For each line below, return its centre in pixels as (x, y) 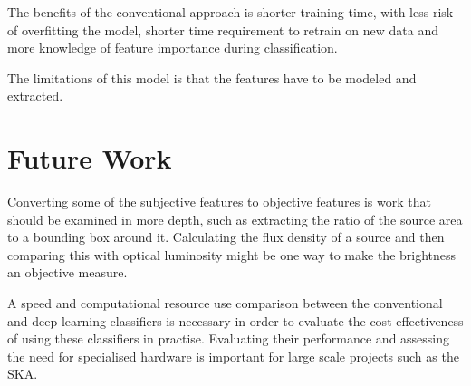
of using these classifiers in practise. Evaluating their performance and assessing (229, 338)
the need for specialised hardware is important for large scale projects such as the (233, 356)
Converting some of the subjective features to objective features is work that (219, 202)
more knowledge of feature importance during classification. (173, 48)
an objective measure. (67, 272)
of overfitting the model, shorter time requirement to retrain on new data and (223, 29)
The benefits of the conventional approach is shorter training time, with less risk (231, 12)
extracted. (35, 96)
